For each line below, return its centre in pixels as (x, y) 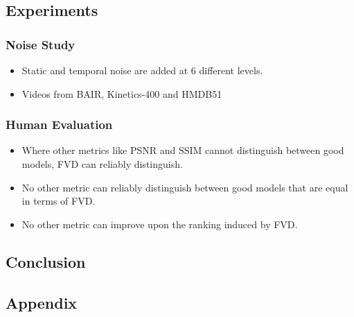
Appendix (42, 302)
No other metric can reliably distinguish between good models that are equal (185, 187)
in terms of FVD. (59, 201)
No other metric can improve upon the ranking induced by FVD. (160, 224)
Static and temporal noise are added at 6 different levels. (142, 70)
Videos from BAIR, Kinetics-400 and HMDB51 (122, 93)
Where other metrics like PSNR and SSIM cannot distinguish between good (183, 150)
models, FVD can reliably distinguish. (102, 164)
